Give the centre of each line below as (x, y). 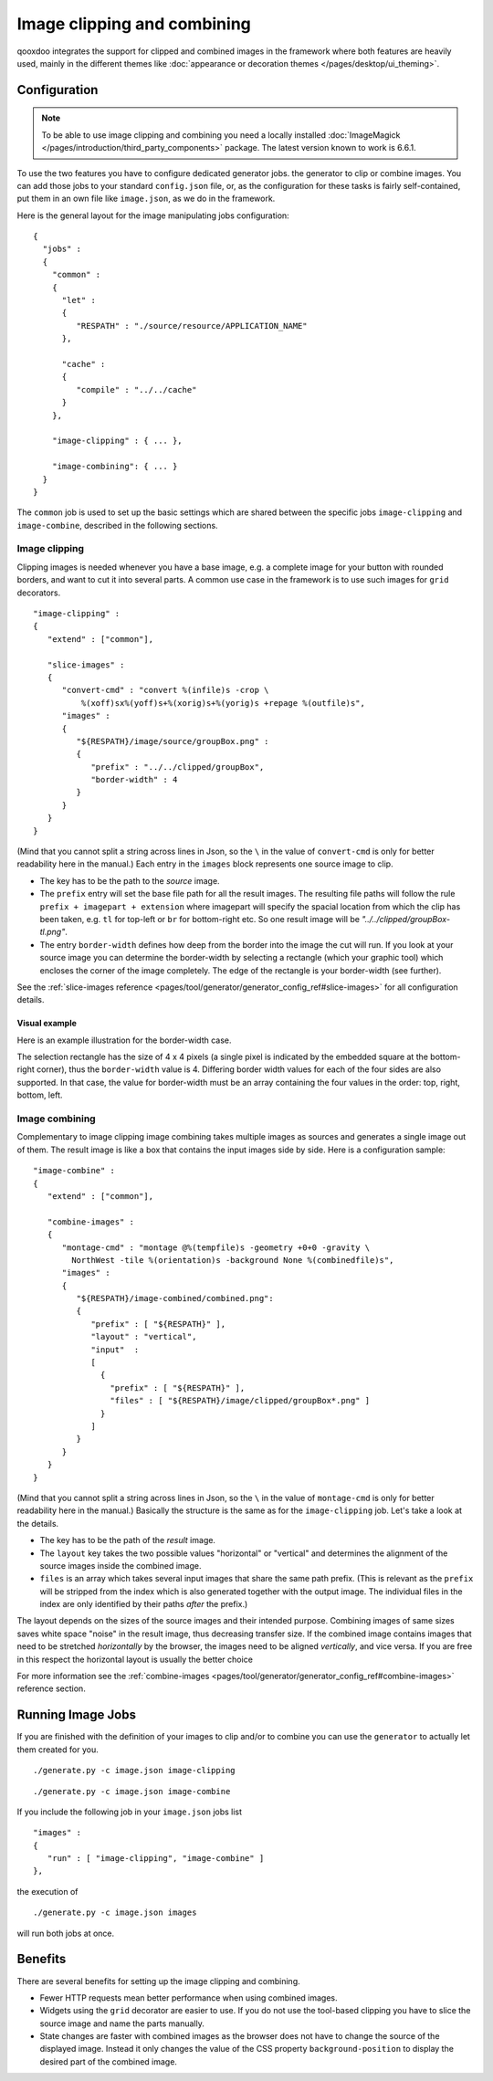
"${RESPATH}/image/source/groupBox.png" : (173, 741)
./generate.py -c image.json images (115, 1913)
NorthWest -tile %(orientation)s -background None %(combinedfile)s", (233, 1260)
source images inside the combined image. (121, 1565)
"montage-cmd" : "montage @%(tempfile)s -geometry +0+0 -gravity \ (216, 1247)
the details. (38, 1523)
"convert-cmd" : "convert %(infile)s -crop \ (165, 690)
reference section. (51, 1688)
